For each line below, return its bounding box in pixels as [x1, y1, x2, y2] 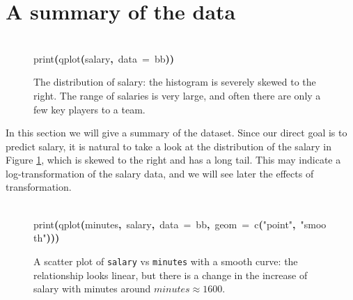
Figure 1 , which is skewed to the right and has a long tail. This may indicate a [6, 152, 341, 167]
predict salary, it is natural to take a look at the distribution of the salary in [6, 139, 331, 153]
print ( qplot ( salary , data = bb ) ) [33, 51, 175, 65]
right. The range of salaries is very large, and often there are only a [33, 88, 321, 102]
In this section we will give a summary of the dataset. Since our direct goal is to [6, 125, 347, 140]
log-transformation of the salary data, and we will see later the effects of [6, 166, 314, 180]
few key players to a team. [33, 102, 146, 116]
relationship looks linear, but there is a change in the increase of [33, 267, 308, 282]
